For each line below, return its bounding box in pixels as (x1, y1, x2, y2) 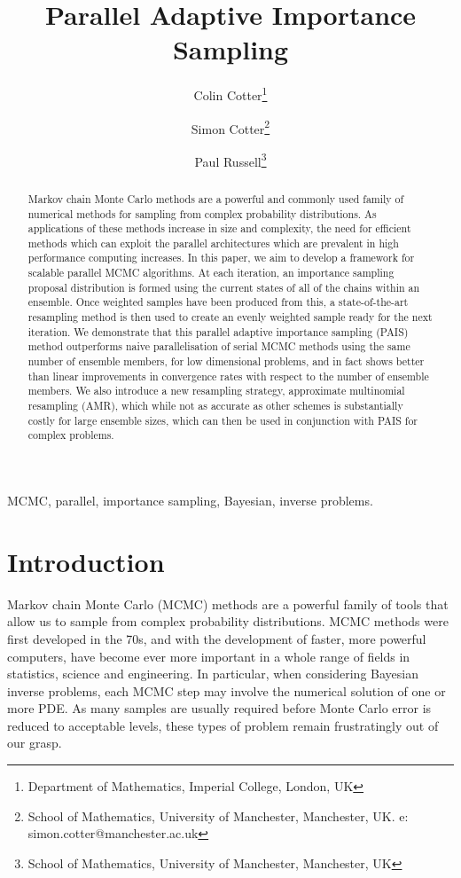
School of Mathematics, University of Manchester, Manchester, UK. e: (27, 806, 409, 825)
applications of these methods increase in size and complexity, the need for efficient (27, 221, 411, 236)
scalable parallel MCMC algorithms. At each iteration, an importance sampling (27, 265, 395, 280)
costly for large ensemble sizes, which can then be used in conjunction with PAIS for (27, 412, 418, 427)
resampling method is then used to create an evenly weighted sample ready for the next (27, 310, 433, 325)
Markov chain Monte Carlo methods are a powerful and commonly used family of (27, 191, 404, 206)
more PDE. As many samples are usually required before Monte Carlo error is (7, 699, 432, 717)
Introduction (7, 543, 165, 579)
